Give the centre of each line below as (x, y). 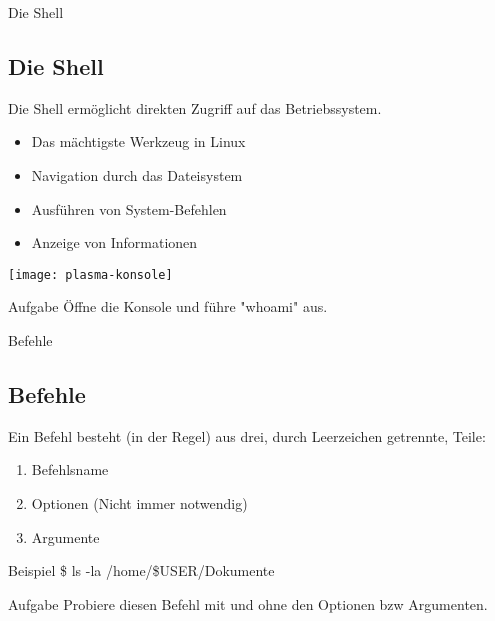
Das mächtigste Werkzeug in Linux (138, 141)
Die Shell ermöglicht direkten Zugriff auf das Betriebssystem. (195, 107)
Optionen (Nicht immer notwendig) (139, 503)
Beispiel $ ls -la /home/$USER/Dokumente (141, 570)
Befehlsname (70, 469)
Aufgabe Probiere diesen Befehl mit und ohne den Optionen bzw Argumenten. (248, 603)
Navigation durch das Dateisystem (137, 174)
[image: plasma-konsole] (90, 274)
